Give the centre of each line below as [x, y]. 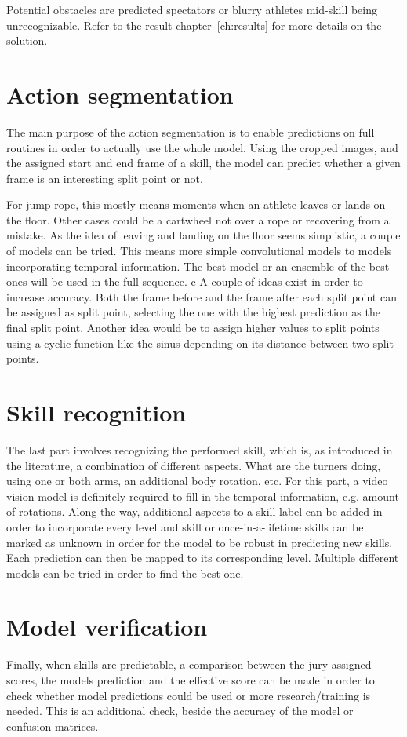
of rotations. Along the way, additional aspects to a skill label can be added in [194, 511]
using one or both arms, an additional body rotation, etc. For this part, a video [197, 481]
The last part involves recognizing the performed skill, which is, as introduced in [200, 449]
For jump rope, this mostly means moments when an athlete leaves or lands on [196, 204]
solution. [27, 40]
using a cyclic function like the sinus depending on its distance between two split [200, 343]
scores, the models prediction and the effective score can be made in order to [191, 680]
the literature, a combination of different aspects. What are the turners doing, [194, 465]
